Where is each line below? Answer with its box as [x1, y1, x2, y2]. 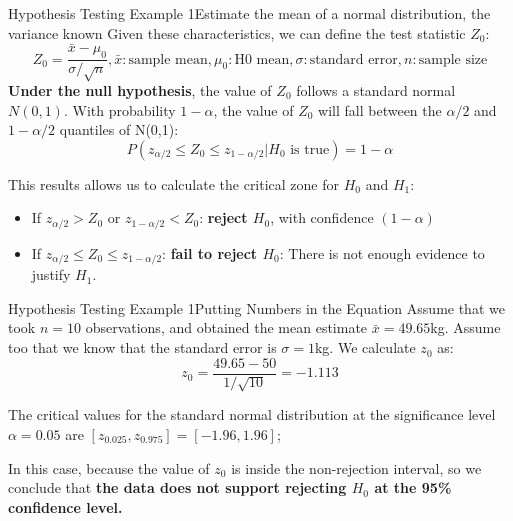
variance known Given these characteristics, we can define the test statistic [8, 22, 466, 43]
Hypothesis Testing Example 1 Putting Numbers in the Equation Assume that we [8, 297, 505, 318]
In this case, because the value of [8, 457, 210, 478]
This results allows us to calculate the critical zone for [8, 173, 340, 194]
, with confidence [270, 207, 374, 228]
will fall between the [318, 99, 442, 120]
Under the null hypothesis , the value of [8, 80, 272, 100]
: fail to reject [162, 242, 258, 263]
